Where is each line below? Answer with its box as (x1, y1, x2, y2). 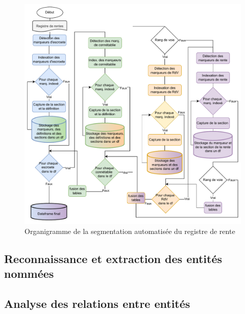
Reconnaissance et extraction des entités (4, 250, 223, 266)
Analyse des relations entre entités (4, 295, 190, 311)
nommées (4, 266, 54, 281)
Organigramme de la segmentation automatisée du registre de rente (24, 225, 235, 236)
